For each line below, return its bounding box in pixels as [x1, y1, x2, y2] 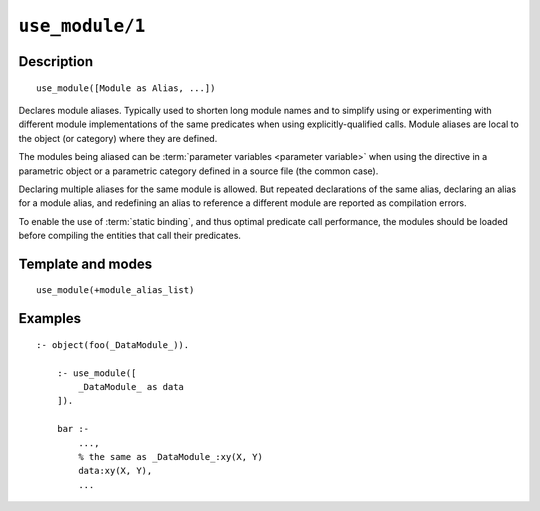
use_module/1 [18, 15, 146, 37]
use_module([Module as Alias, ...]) [36, 82, 216, 94]
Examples [18, 310, 82, 327]
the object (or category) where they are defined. [18, 132, 218, 144]
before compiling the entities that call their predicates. [18, 230, 242, 242]
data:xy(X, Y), [78, 465, 153, 477]
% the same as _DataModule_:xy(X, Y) [78, 451, 264, 463]
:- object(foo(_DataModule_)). [36, 339, 190, 350]
